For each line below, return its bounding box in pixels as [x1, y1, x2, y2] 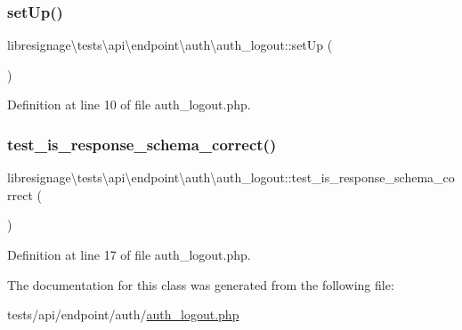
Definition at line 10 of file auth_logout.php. [7, 95, 251, 114]
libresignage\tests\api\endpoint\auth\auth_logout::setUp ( [7, 36, 333, 54]
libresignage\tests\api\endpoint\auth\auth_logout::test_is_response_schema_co [7, 168, 455, 187]
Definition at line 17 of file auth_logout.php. [7, 245, 251, 263]
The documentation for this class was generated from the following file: [7, 275, 394, 294]
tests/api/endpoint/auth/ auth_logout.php [7, 305, 239, 324]
